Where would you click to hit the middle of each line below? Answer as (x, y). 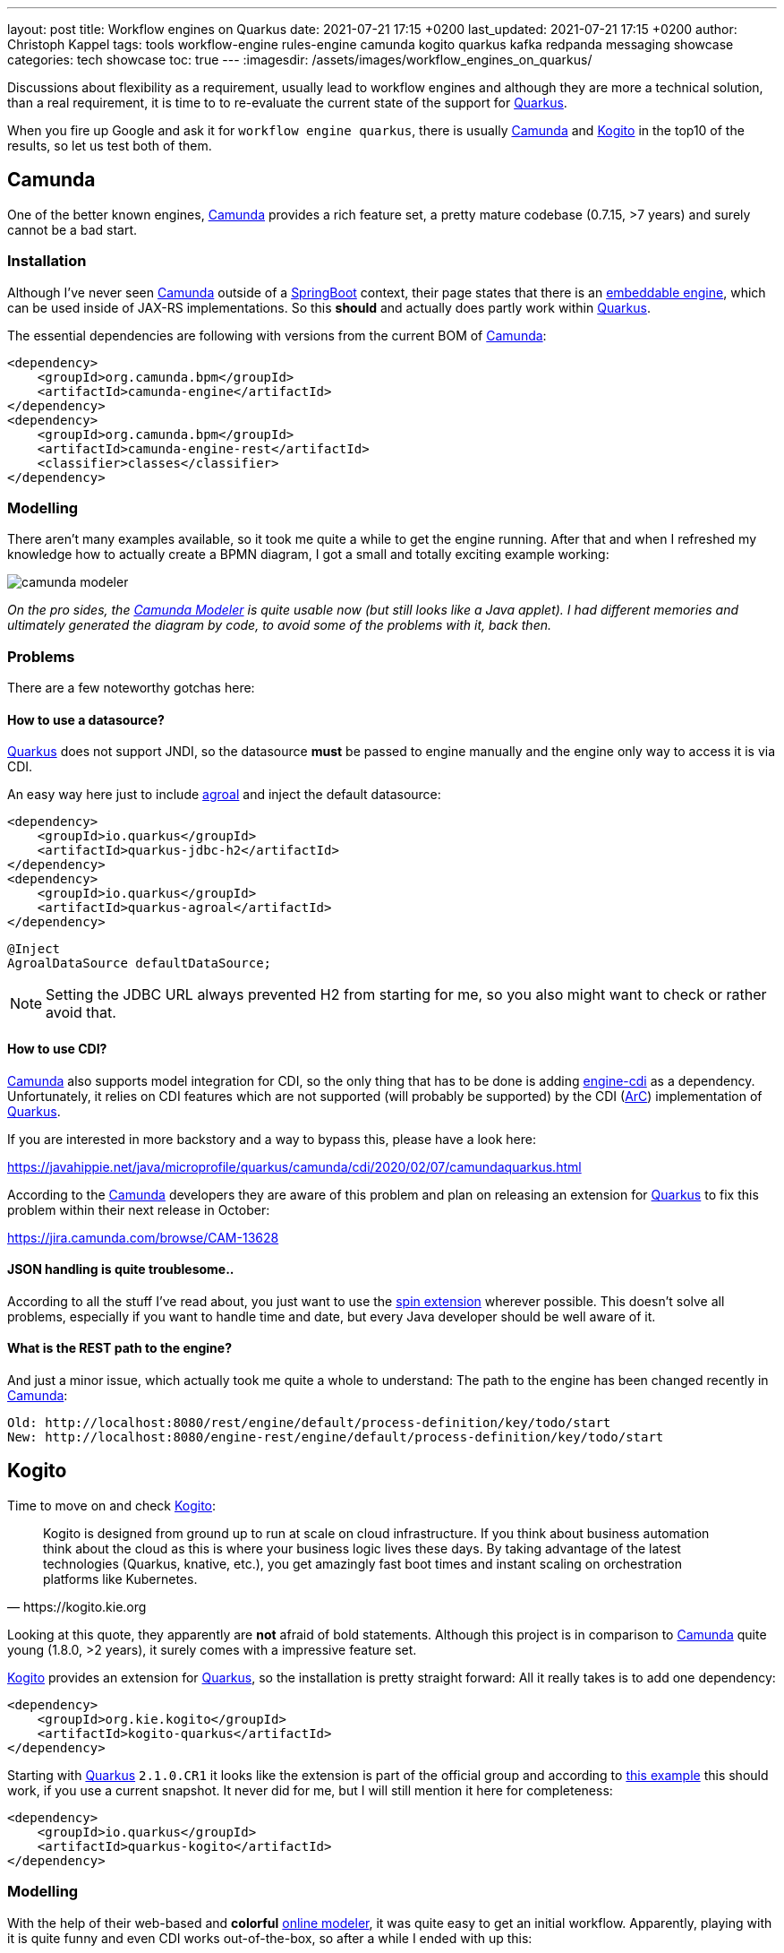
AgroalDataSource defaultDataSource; (140, 964)
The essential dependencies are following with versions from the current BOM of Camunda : (277, 335)
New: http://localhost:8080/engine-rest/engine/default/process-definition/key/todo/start (336, 1437)
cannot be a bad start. (72, 229)
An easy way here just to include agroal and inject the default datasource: (224, 795)
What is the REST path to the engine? (120, 1348)
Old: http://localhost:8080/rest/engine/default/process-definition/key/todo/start (309, 1422)
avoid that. (81, 1013)
